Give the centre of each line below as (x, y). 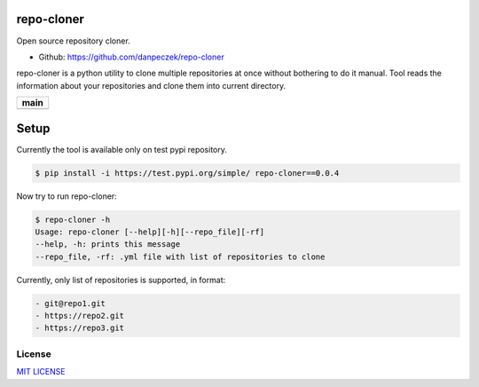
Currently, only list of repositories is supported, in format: (121, 280)
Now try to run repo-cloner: (67, 196)
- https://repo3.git (79, 328)
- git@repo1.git (71, 303)
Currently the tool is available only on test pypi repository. (122, 149)
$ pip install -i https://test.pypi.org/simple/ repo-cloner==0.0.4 (187, 173)
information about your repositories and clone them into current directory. (151, 85)
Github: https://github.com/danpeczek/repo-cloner (132, 57)
